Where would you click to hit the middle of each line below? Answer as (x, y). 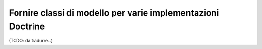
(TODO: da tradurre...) (31, 41)
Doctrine (27, 26)
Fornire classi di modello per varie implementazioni (114, 13)
